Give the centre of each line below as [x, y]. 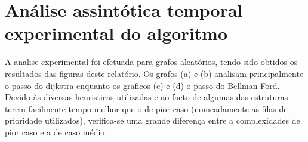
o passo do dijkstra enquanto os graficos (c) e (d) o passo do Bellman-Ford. [142, 85]
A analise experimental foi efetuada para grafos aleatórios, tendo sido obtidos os [151, 62]
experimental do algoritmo [116, 33]
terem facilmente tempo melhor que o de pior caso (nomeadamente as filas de [146, 108]
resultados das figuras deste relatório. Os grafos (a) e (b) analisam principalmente [154, 73]
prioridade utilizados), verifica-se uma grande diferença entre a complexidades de [153, 120]
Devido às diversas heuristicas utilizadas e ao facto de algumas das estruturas [147, 97]
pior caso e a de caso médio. [56, 132]
